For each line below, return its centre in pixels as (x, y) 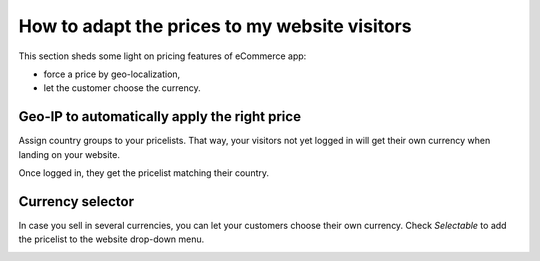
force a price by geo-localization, (112, 74)
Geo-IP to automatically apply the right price (160, 116)
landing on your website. (69, 154)
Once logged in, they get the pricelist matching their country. (144, 173)
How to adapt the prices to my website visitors (215, 26)
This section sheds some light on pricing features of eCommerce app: (162, 56)
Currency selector (76, 201)
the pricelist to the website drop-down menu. (111, 239)
